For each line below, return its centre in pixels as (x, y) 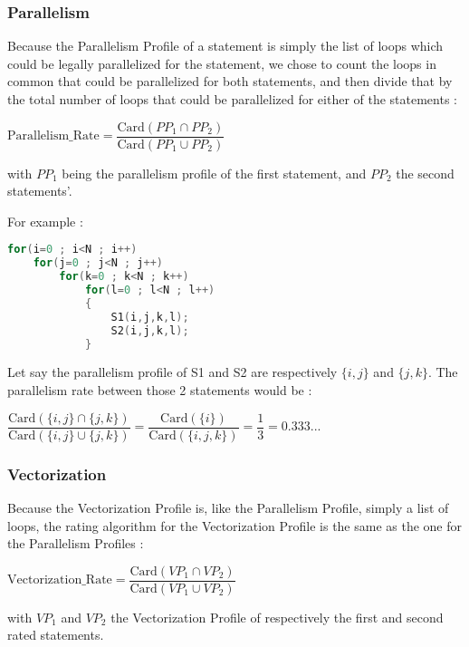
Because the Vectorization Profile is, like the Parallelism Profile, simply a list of (228, 507)
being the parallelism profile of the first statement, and (214, 173)
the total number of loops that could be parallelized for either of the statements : (232, 99)
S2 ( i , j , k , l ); (150, 330)
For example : (45, 221)
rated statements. (56, 635)
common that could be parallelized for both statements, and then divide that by (230, 81)
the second (425, 173)
